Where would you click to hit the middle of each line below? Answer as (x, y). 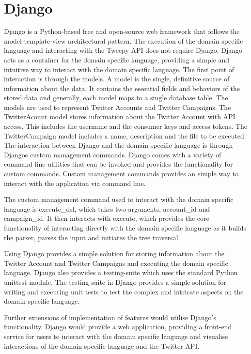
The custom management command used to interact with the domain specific (119, 199)
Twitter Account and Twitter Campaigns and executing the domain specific (116, 263)
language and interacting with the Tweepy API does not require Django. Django (123, 50)
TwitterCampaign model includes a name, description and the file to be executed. (125, 135)
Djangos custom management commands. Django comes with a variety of (113, 154)
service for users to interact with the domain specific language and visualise (116, 336)
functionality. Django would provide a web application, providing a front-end (118, 327)
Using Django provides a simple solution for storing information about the (114, 254)
